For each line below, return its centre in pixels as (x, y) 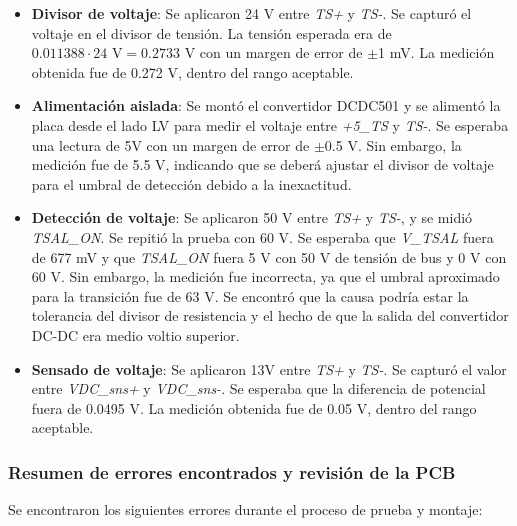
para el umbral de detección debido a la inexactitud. (191, 183)
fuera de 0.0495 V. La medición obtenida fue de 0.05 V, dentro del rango (254, 407)
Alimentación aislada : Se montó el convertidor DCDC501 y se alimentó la (266, 105)
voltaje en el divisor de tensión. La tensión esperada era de (211, 32)
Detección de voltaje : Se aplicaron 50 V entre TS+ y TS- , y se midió (252, 217)
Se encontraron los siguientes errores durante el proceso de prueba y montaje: (245, 509)
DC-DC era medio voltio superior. (135, 334)
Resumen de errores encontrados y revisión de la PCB (232, 471)
